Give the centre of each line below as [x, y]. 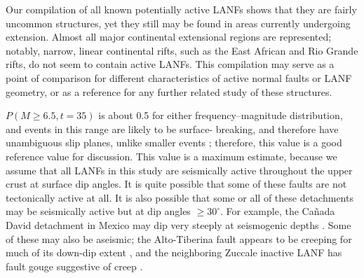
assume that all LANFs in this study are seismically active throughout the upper [179, 170]
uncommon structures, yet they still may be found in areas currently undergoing [178, 23]
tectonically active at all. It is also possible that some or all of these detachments [180, 197]
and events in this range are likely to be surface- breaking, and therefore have [172, 128]
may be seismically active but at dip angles [98, 211]
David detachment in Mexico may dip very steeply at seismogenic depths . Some [178, 224]
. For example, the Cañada [278, 211]
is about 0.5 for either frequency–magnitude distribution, [221, 115]
